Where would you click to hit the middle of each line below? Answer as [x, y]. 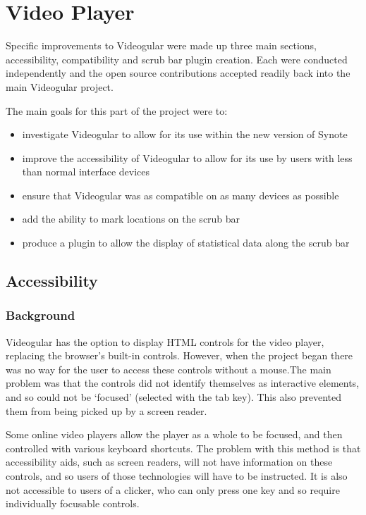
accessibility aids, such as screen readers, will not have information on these [169, 462]
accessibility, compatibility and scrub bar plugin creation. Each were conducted [177, 59]
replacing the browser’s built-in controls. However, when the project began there [179, 355]
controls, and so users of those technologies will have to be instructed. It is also [177, 476]
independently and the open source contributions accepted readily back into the [178, 73]
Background [41, 315]
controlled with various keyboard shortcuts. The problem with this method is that [183, 448]
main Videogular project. [60, 86]
